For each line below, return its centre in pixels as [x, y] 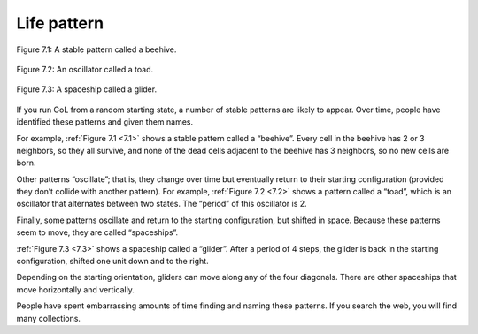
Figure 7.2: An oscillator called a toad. [85, 69]
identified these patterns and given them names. [105, 122]
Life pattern [60, 23]
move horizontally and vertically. [75, 289]
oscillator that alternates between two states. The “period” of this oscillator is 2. [162, 204]
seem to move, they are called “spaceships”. [97, 232]
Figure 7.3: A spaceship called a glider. [87, 89]
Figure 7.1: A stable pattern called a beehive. [96, 49]
